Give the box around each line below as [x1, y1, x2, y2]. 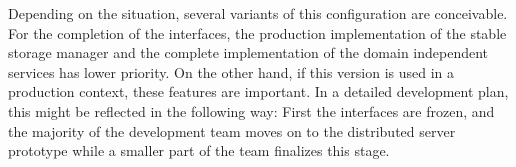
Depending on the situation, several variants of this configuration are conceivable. [8, 3, 508, 23]
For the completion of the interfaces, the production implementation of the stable [8, 22, 507, 43]
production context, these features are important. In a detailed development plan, [8, 81, 509, 102]
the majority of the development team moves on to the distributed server [8, 120, 456, 141]
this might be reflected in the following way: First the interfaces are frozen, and [8, 100, 495, 121]
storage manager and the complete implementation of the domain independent [8, 42, 489, 63]
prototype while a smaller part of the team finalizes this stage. [8, 140, 390, 161]
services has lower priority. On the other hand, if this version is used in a [8, 61, 455, 82]
